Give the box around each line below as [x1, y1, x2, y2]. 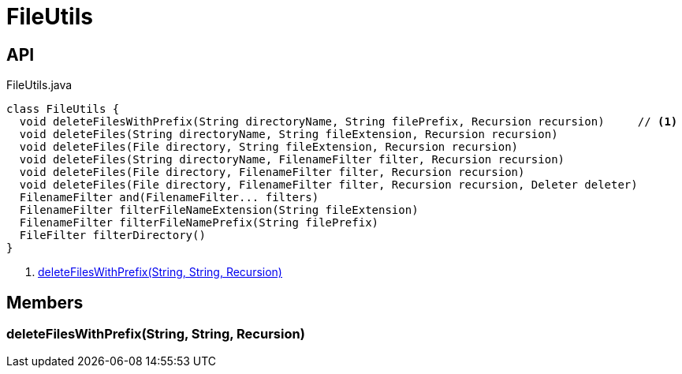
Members [6, 292, 84, 312]
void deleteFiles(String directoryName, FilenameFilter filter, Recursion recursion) [19, 153, 565, 166]
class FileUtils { [6, 103, 120, 116]
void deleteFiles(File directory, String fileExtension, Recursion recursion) [19, 140, 519, 154]
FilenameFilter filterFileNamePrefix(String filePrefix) [19, 216, 379, 230]
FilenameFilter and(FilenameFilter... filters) [19, 191, 319, 204]
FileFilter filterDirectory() [19, 229, 206, 242]
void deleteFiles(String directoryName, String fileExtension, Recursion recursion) [19, 128, 558, 141]
